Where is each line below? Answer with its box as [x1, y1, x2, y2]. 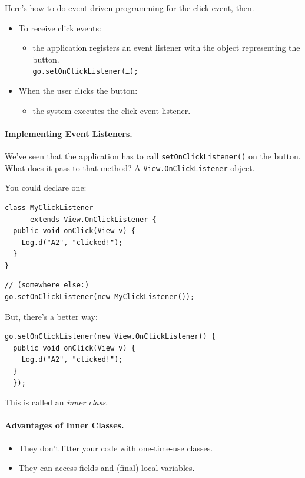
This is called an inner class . [5, 396, 108, 408]
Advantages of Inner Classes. [5, 419, 124, 431]
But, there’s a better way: [5, 310, 98, 322]
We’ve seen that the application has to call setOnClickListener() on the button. [5, 150, 301, 162]
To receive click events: [18, 21, 101, 34]
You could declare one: [5, 181, 87, 194]
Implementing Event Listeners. [5, 127, 132, 139]
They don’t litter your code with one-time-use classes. [18, 441, 213, 454]
